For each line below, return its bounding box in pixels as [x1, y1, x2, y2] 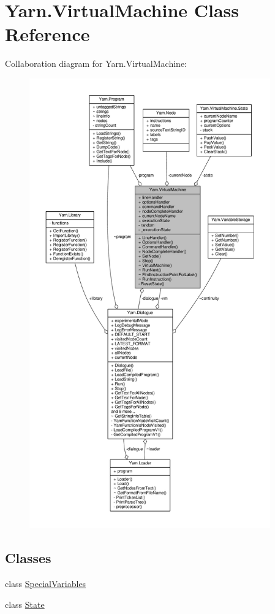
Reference [5, 21, 90, 47]
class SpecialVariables [5, 577, 86, 590]
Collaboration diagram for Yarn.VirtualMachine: [5, 57, 187, 70]
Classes [5, 548, 51, 567]
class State [5, 597, 45, 610]
